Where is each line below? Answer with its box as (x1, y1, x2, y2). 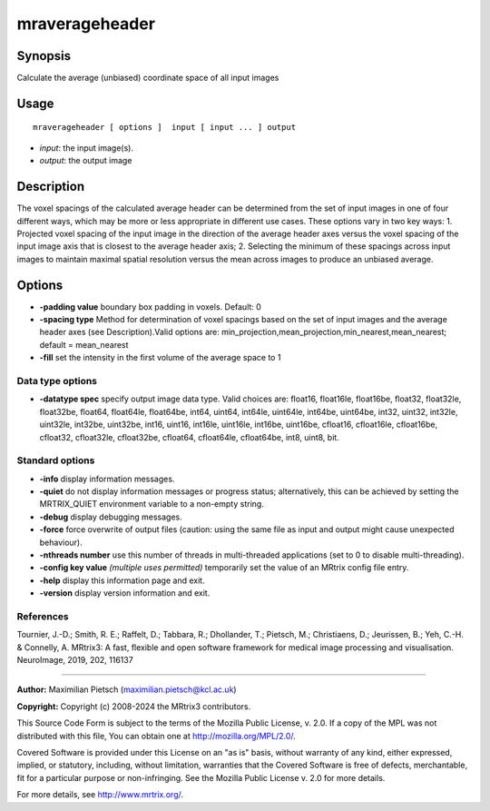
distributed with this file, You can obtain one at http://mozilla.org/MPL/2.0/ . (16, 730, 297, 741)
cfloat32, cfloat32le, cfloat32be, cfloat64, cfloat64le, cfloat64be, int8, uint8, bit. (39, 431, 339, 442)
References (16, 609, 69, 622)
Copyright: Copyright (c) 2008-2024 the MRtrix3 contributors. (16, 700, 251, 712)
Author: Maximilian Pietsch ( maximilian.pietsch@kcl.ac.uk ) (16, 684, 237, 695)
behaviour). (39, 537, 83, 548)
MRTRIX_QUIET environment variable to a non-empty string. (39, 499, 265, 509)
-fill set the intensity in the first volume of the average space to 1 (39, 352, 281, 363)
